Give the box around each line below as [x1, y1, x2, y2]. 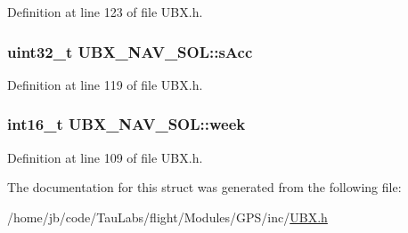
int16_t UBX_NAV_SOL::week [7, 113, 246, 135]
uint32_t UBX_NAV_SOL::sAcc [7, 40, 253, 62]
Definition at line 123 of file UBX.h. [7, 3, 203, 20]
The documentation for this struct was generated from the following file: [7, 178, 402, 197]
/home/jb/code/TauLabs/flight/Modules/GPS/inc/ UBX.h [7, 207, 328, 226]
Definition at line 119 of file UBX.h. [7, 75, 203, 93]
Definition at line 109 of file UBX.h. [7, 148, 203, 166]
